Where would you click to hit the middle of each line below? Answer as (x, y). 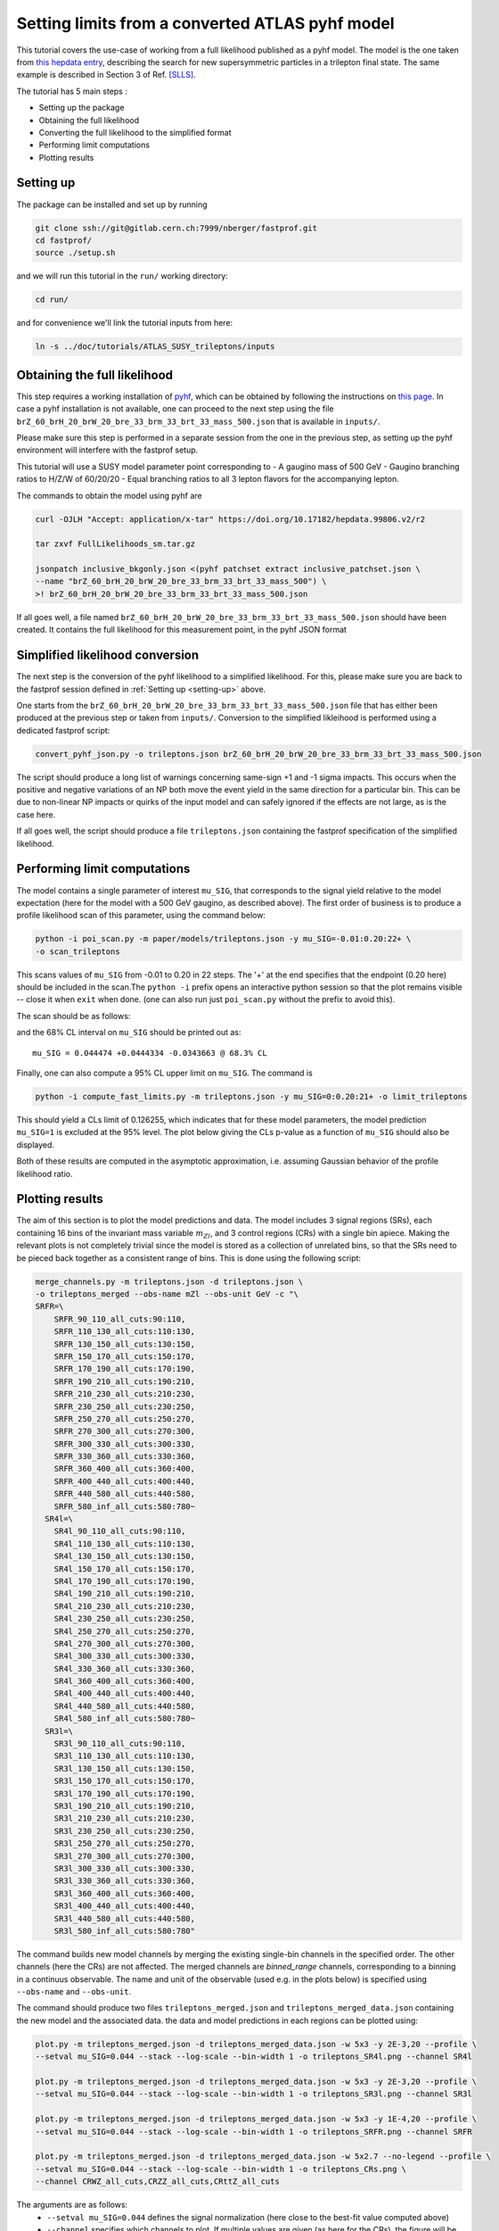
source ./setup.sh (75, 253)
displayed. (36, 1145)
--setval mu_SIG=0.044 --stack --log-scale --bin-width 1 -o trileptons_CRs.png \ (221, 2169)
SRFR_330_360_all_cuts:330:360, (125, 1456)
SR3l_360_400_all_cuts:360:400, (125, 1893)
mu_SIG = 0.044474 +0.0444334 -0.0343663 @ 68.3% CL (150, 1053)
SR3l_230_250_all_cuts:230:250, (125, 1831)
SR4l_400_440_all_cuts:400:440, (125, 1694)
